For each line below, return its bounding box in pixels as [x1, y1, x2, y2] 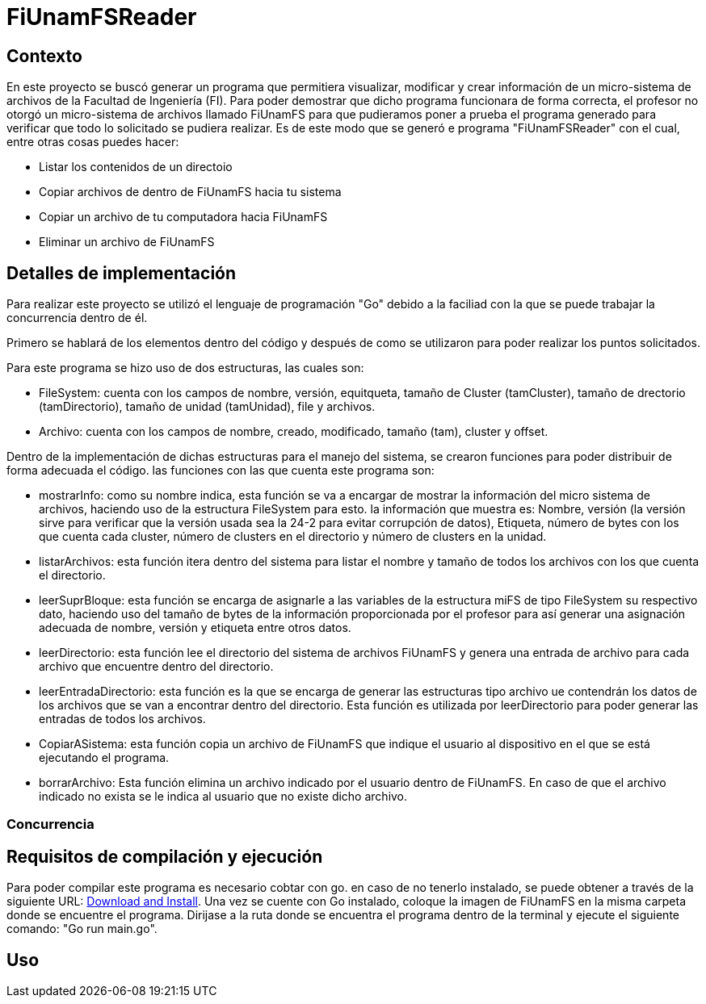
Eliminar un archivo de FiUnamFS [39, 235, 215, 249]
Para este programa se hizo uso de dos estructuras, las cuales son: [6, 361, 364, 375]
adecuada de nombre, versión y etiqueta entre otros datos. [39, 621, 351, 635]
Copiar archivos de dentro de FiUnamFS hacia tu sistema [39, 185, 342, 199]
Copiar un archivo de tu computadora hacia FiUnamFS [39, 210, 328, 224]
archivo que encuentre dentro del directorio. [39, 659, 274, 674]
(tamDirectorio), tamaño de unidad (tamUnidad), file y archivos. [39, 400, 376, 414]
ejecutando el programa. [39, 751, 170, 765]
